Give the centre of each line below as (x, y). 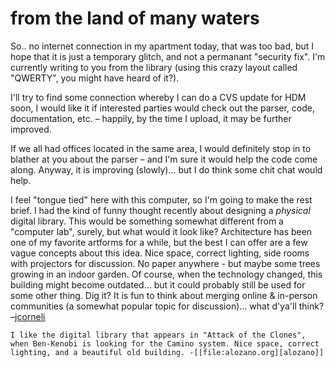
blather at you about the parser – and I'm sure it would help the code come (164, 159)
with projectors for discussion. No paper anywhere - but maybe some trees (165, 263)
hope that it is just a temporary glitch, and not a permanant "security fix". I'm (168, 56)
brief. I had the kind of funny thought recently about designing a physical (160, 210)
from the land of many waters (135, 18)
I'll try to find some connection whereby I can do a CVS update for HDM (158, 97)
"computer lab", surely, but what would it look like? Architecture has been (161, 231)
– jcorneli (28, 316)
